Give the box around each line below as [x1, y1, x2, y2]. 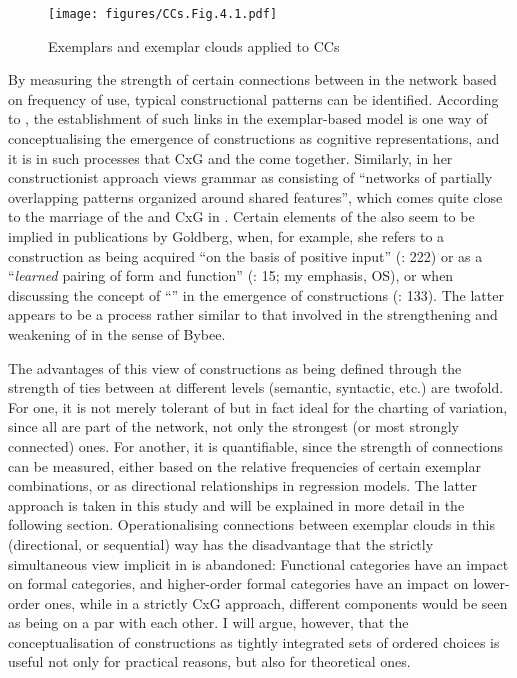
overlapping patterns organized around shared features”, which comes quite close [8, 186, 503, 207]
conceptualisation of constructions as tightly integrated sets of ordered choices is [8, 631, 500, 652]
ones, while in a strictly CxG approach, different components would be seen [44, 592, 508, 613]
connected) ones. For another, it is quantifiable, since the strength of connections [8, 435, 503, 456]
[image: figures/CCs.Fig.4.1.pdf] [48, 7, 278, 21]
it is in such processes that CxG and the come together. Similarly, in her [8, 147, 453, 168]
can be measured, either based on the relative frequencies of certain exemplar [8, 455, 481, 476]
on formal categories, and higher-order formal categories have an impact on [8, 573, 469, 594]
